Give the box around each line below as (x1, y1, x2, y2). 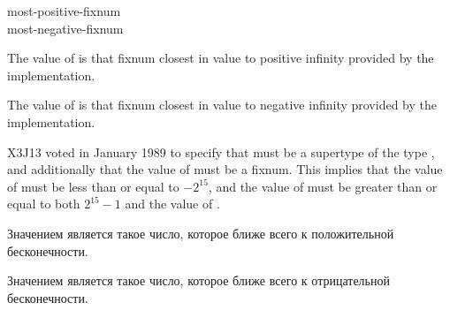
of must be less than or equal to (7, 177, 179, 195)
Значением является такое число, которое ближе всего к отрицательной (7, 271, 390, 290)
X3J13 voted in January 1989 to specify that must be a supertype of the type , (7, 142, 435, 161)
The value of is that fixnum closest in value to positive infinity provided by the (7, 49, 434, 67)
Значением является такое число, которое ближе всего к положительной (7, 223, 394, 242)
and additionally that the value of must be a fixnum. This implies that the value (7, 160, 443, 178)
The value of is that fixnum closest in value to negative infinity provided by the (7, 95, 437, 114)
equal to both (7, 194, 80, 213)
